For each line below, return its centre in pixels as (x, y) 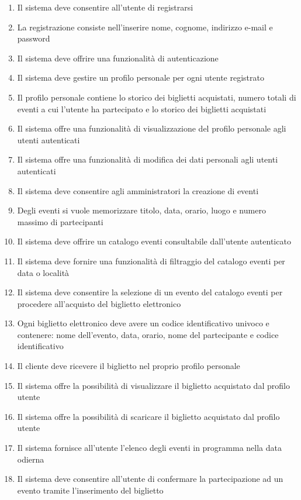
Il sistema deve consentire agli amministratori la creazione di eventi (138, 190)
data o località (43, 272)
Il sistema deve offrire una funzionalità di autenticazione (118, 58)
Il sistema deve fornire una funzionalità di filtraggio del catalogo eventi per (151, 261)
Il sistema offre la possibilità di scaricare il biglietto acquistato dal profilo (148, 416)
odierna (31, 459)
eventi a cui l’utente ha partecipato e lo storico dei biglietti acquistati (142, 108)
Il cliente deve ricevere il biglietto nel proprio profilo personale (129, 366)
